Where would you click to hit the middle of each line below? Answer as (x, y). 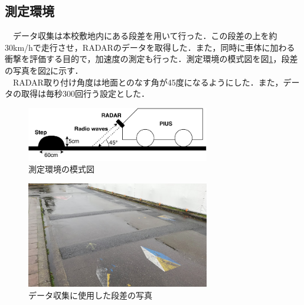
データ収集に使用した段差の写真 (90, 295)
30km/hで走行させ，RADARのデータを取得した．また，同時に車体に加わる (150, 47)
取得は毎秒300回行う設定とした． (85, 94)
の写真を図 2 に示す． (44, 70)
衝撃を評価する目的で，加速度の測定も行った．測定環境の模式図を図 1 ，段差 (151, 59)
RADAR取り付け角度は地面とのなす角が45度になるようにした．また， (148, 82)
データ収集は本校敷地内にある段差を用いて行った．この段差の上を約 (145, 36)
